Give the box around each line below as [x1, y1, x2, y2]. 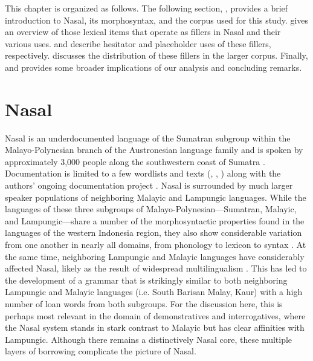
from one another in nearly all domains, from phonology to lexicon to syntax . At [5, 238, 306, 251]
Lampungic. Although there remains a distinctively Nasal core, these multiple [5, 333, 292, 345]
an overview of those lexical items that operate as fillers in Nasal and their [5, 25, 281, 38]
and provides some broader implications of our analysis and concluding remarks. [5, 60, 302, 73]
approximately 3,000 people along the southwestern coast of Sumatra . [5, 155, 265, 167]
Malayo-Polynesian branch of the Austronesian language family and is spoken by [5, 143, 303, 156]
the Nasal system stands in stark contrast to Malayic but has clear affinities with [5, 321, 305, 334]
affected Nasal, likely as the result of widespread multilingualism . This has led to [5, 262, 307, 275]
